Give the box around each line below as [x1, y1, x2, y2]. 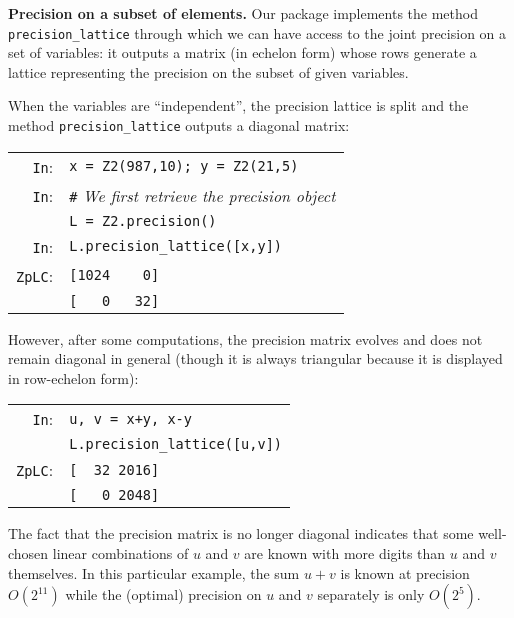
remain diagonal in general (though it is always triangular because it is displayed [8, 348, 503, 369]
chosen [8, 543, 49, 564]
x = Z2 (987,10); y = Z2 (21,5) [69, 158, 299, 175]
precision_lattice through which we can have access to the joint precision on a [8, 22, 507, 43]
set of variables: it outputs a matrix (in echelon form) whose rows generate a [8, 42, 477, 63]
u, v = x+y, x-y [69, 410, 192, 427]
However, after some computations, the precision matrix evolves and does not [8, 328, 483, 349]
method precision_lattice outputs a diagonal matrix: [8, 115, 350, 136]
